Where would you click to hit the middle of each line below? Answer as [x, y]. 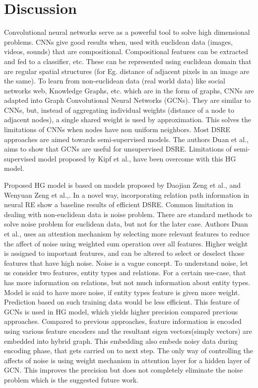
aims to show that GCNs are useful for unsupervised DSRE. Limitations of [118, 149]
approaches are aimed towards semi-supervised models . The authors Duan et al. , [126, 139]
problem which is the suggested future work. [71, 379]
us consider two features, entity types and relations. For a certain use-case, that [125, 272]
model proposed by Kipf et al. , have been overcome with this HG [137, 158]
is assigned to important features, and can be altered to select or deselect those [124, 253]
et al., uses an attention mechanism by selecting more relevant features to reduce [127, 233]
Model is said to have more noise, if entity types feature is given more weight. [122, 292]
